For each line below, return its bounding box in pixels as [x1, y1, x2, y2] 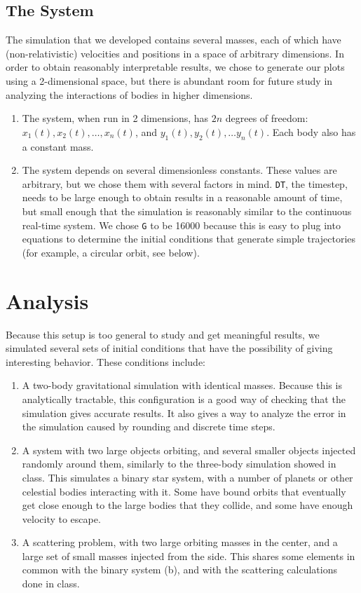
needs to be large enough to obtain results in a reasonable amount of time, [22, 190, 343, 205]
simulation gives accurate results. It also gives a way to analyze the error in [22, 405, 346, 420]
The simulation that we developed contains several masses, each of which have [6, 32, 341, 47]
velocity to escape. [22, 511, 101, 526]
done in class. [22, 576, 80, 591]
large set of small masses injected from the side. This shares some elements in [22, 548, 355, 563]
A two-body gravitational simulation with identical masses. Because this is [22, 378, 342, 393]
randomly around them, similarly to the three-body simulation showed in [22, 456, 336, 471]
